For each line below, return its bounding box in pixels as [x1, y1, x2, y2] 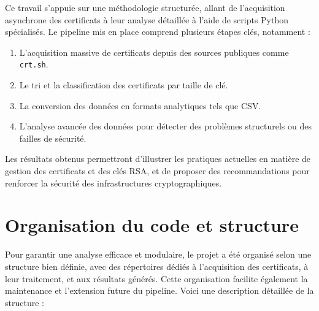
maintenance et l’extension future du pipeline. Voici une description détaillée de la [5, 284, 314, 297]
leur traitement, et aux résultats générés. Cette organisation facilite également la [5, 272, 308, 285]
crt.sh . [19, 58, 48, 71]
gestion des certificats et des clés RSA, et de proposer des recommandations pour [5, 164, 310, 177]
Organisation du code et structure [5, 212, 299, 237]
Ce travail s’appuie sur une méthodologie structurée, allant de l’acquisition [5, 1, 285, 13]
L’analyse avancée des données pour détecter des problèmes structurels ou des [19, 120, 312, 132]
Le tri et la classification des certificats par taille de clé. [19, 79, 228, 91]
